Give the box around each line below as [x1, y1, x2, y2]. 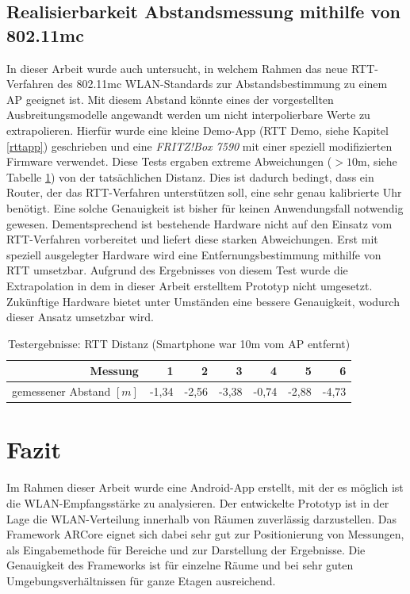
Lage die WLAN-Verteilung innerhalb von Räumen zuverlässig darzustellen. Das [6, 510, 397, 527]
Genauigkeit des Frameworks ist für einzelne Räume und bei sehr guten [6, 557, 354, 573]
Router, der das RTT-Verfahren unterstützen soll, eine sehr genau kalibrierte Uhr [6, 184, 402, 201]
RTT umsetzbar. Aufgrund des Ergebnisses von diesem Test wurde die [6, 262, 348, 278]
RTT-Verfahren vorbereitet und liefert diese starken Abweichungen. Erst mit [6, 231, 378, 247]
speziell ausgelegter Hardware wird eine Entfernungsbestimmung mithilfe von [6, 246, 381, 263]
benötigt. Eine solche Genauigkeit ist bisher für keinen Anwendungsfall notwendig [6, 199, 404, 216]
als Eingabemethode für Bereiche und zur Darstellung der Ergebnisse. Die [6, 541, 366, 558]
